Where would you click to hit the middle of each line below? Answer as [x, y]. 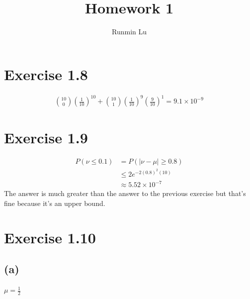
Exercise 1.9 [46, 138]
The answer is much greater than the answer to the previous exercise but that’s [125, 193]
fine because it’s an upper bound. [55, 203]
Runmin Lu [129, 32]
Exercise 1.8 [46, 74]
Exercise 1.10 [50, 237]
